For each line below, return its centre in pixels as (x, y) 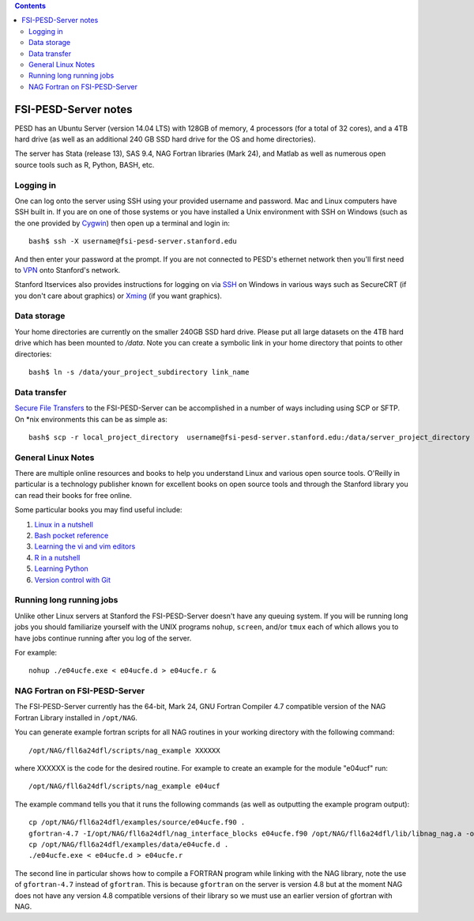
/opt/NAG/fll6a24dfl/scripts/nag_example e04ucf (124, 786)
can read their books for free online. (73, 495)
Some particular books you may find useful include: (98, 510)
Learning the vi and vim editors (85, 546)
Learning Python (61, 568)
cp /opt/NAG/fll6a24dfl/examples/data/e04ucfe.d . (129, 844)
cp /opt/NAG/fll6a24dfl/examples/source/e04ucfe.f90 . (137, 823)
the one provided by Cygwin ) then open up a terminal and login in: (122, 223)
